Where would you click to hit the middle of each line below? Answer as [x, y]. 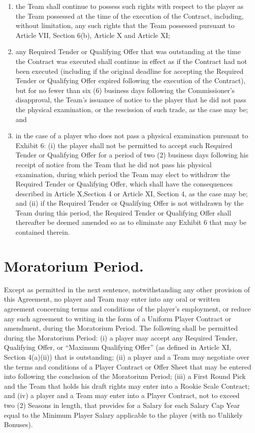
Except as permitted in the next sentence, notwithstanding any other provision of [127, 289]
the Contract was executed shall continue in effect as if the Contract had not [131, 61]
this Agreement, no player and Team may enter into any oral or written [112, 299]
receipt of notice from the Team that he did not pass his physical [113, 164]
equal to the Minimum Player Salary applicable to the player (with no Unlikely [123, 415]
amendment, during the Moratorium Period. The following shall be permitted [121, 328]
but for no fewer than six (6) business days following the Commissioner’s [125, 90]
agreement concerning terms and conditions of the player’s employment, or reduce [127, 308]
